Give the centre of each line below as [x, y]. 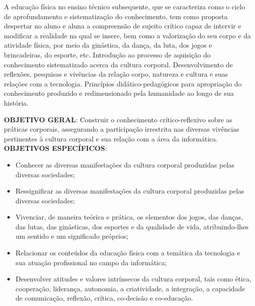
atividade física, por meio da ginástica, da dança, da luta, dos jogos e [108, 45]
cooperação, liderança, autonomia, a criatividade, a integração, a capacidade [130, 288]
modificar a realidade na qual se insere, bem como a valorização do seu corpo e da [127, 35]
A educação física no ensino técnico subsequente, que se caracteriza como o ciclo [125, 6]
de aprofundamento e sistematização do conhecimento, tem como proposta [116, 16]
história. [16, 102]
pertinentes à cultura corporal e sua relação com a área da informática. [111, 138]
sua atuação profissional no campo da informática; [91, 262]
